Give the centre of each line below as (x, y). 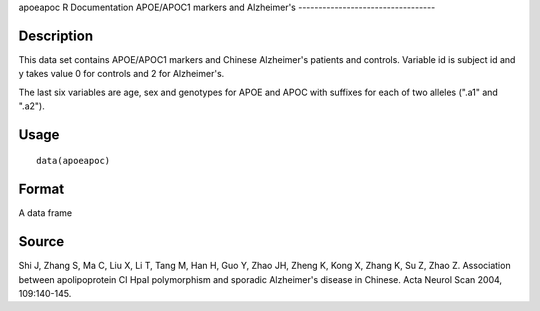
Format (41, 189)
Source (41, 241)
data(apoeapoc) (73, 161)
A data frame (45, 213)
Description (56, 35)
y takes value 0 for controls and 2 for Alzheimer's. (121, 74)
